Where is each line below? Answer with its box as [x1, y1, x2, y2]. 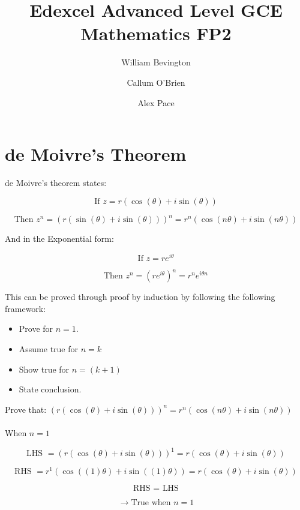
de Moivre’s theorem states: [5, 176, 107, 189]
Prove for [19, 322, 53, 335]
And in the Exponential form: [5, 232, 114, 245]
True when [131, 499, 171, 508]
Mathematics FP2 [80, 21, 232, 46]
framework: [5, 302, 46, 314]
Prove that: [5, 403, 47, 415]
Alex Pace [137, 96, 175, 109]
